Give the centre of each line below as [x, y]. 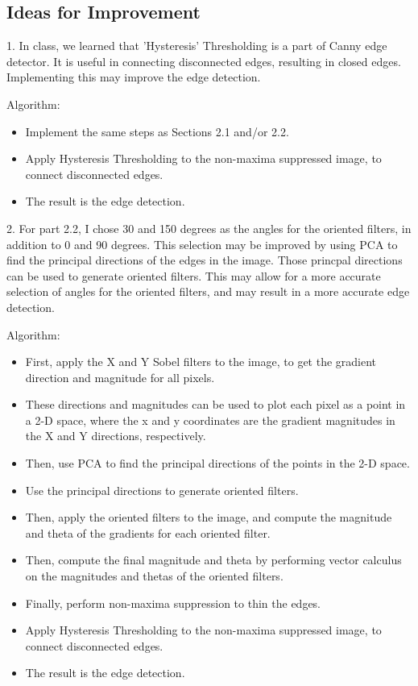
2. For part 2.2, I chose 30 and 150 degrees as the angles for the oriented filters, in [209, 228]
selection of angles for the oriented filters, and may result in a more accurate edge [208, 291]
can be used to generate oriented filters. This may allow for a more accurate [194, 275]
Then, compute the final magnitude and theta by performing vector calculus [213, 560]
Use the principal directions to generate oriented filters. [162, 490]
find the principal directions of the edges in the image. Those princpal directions [205, 260]
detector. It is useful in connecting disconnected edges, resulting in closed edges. [204, 61]
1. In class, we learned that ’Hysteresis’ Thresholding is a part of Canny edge [197, 46]
